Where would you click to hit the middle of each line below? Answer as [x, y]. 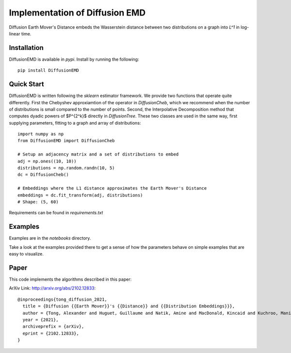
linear [15, 33]
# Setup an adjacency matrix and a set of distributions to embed [98, 154]
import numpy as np [41, 134]
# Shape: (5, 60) [38, 202]
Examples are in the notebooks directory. [50, 238]
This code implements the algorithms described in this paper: [70, 279]
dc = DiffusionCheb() [43, 175]
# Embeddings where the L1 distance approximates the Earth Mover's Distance [112, 188]
